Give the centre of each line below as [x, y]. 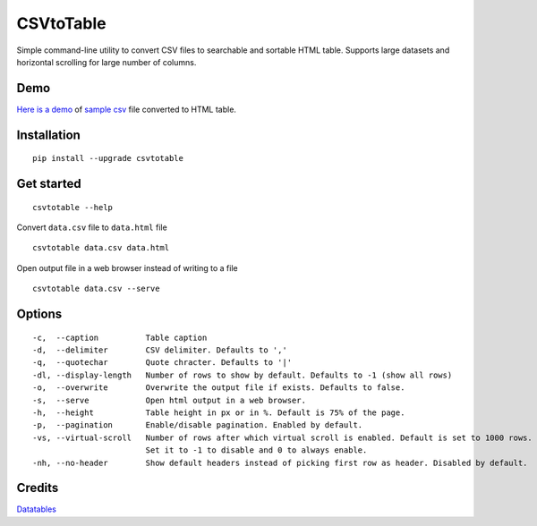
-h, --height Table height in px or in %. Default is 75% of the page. [219, 412]
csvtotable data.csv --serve [96, 289]
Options [39, 314]
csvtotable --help [73, 207]
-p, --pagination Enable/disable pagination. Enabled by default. [198, 425]
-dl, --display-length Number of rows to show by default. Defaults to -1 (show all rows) [243, 375]
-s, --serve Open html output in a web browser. [169, 400]
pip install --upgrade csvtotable [108, 158]
